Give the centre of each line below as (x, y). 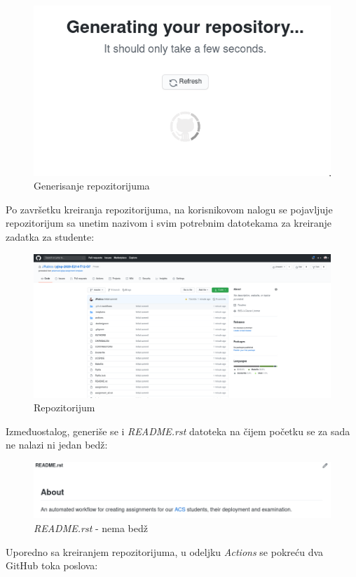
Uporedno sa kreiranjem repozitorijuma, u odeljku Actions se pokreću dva (165, 551)
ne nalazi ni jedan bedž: (57, 445)
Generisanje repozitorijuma (92, 186)
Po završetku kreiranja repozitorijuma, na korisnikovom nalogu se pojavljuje (169, 209)
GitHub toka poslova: (52, 565)
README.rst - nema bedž (91, 528)
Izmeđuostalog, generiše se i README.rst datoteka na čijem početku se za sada (178, 431)
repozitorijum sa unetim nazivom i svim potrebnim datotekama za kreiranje (169, 223)
